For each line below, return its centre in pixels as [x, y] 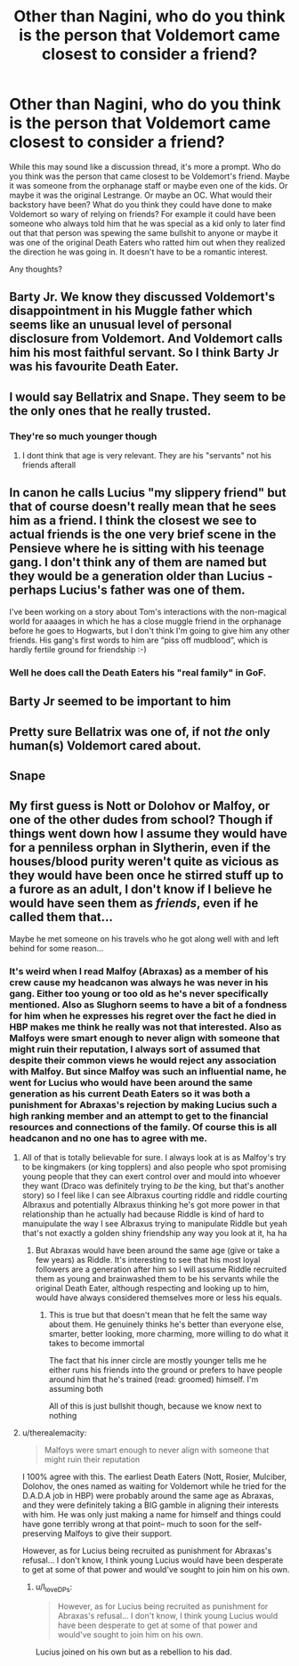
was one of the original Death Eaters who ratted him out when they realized [147, 242]
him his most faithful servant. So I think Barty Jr [144, 353]
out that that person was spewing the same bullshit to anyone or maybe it [144, 232]
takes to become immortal [97, 1343]
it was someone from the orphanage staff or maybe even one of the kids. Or [149, 185]
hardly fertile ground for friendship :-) [78, 649]
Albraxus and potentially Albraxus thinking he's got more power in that [151, 1205]
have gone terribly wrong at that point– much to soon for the [133, 1524]
